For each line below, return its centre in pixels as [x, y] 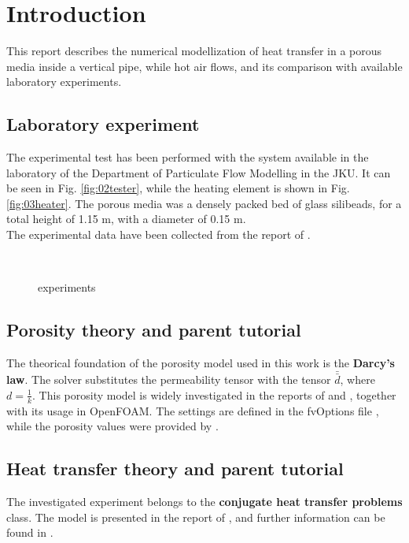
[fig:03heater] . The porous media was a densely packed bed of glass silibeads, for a [204, 203]
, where [357, 379]
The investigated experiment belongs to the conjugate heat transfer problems [204, 501]
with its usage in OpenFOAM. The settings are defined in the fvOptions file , [193, 410]
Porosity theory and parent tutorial [154, 330]
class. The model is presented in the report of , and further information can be [196, 517]
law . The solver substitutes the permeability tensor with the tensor [169, 379]
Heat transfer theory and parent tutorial [175, 469]
